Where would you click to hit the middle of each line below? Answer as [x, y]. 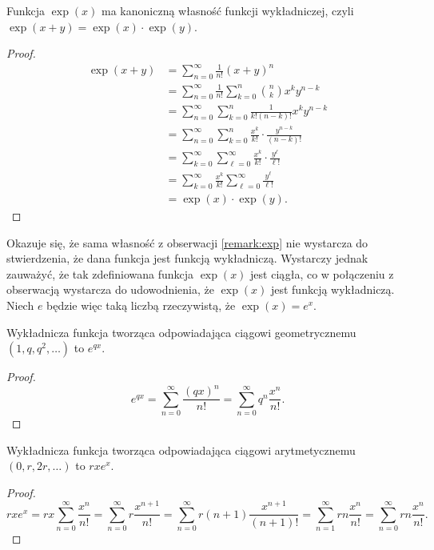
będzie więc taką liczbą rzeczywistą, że [141, 305]
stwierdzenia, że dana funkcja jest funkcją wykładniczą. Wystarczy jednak [187, 258]
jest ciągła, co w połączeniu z [322, 273]
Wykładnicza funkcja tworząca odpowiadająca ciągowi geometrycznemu [181, 332]
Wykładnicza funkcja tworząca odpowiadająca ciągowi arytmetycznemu [181, 450]
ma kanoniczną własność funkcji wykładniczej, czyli [228, 10]
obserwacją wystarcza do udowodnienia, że [110, 289]
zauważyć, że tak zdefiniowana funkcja [100, 273]
